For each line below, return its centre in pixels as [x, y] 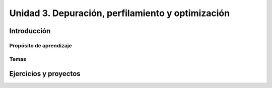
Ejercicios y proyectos [45, 74]
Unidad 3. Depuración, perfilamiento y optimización [120, 13]
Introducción [30, 31]
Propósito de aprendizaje [41, 45]
